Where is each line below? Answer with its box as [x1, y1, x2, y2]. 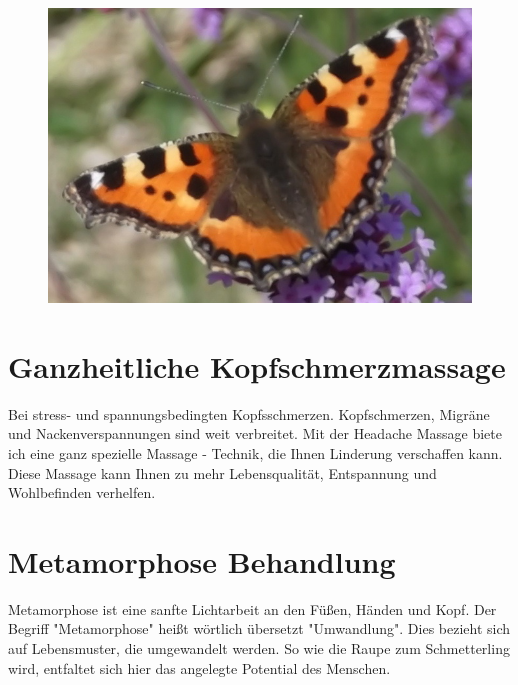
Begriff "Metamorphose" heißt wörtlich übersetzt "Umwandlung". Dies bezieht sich [8, 618, 511, 639]
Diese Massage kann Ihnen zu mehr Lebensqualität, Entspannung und [8, 462, 437, 483]
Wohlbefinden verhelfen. [8, 482, 156, 503]
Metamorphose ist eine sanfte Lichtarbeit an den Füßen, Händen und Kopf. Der [8, 598, 497, 619]
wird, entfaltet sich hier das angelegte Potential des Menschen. [8, 657, 391, 678]
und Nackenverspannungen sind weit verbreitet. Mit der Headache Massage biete [8, 423, 502, 444]
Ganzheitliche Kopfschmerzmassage [8, 345, 506, 386]
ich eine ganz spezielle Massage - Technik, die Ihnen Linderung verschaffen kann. [8, 442, 503, 463]
